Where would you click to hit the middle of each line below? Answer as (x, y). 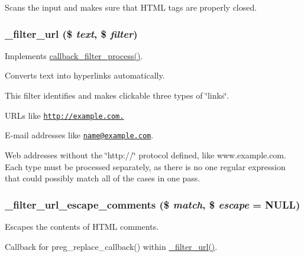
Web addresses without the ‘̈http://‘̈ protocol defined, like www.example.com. (145, 154)
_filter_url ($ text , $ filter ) (71, 33)
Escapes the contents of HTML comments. (82, 226)
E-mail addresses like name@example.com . (79, 135)
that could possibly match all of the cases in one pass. (103, 178)
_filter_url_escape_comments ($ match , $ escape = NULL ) (153, 204)
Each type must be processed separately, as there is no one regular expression (145, 166)
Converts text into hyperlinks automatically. (85, 75)
